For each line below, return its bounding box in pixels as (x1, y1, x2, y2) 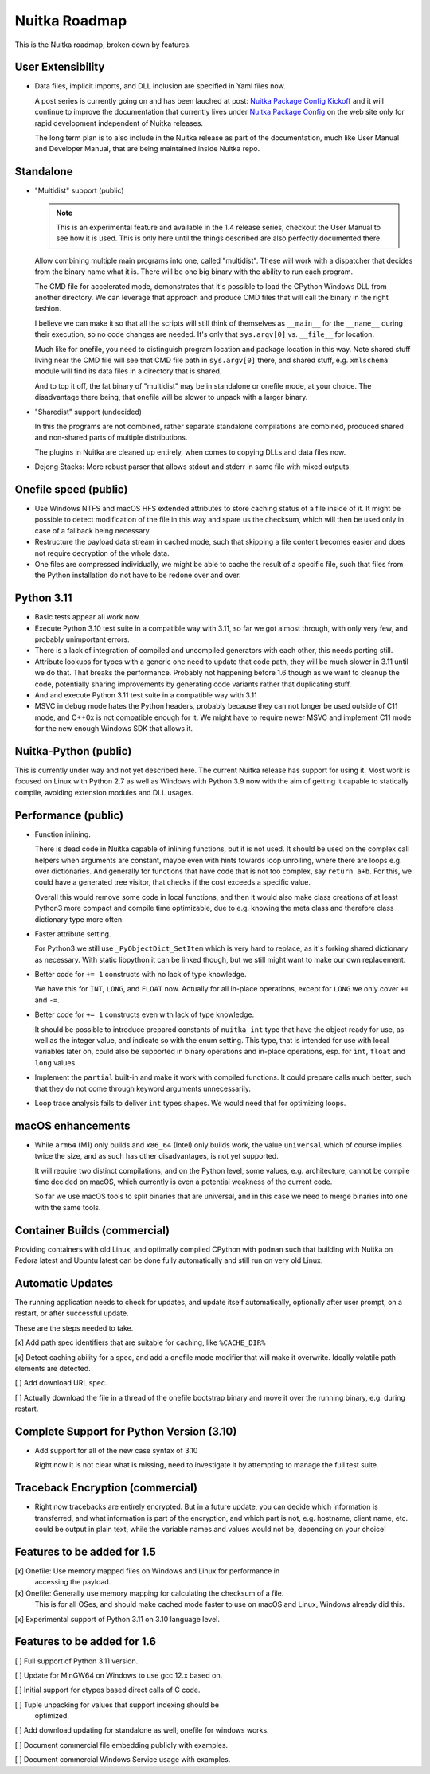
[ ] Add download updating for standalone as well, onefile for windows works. (14, 1725, 270, 1735)
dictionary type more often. (34, 914, 124, 924)
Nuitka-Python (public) (14, 744, 132, 758)
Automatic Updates (14, 1276, 113, 1290)
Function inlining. (34, 829, 91, 839)
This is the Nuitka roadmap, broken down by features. (14, 40, 191, 49)
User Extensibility (14, 61, 105, 74)
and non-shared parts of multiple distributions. (34, 432, 188, 442)
